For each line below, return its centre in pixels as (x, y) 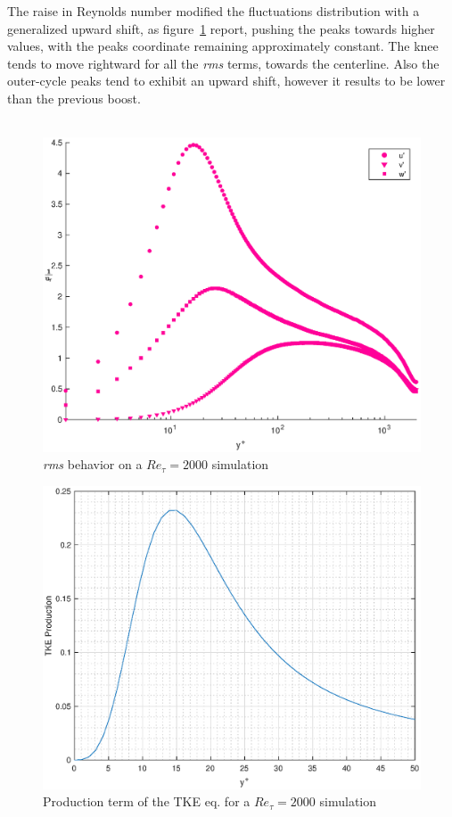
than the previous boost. (74, 98)
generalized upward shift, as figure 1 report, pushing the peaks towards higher (221, 28)
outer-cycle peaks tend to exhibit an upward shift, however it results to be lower (226, 81)
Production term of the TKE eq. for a (147, 801)
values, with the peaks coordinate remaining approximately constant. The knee (223, 46)
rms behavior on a (93, 464)
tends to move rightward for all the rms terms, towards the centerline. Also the (223, 63)
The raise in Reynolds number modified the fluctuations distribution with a (214, 11)
